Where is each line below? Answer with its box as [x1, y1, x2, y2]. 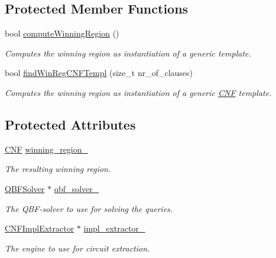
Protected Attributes [5, 115, 136, 133]
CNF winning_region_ [5, 143, 89, 155]
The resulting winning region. [5, 163, 111, 175]
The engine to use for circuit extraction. [5, 242, 150, 254]
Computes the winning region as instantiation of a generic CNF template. [5, 86, 272, 98]
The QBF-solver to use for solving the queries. [5, 202, 173, 214]
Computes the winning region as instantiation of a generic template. [5, 47, 251, 59]
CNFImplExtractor [5, 222, 74, 234]
